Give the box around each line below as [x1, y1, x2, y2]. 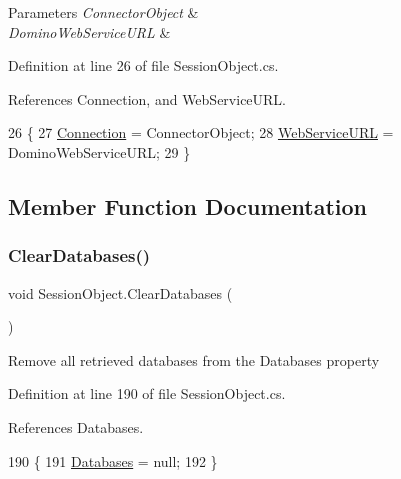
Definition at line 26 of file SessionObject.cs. [8, 55, 279, 76]
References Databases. [8, 416, 144, 437]
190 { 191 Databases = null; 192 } [8, 450, 218, 471]
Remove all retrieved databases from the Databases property [8, 349, 380, 370]
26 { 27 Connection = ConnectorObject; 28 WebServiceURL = [8, 122, 394, 143]
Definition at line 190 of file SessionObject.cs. [8, 383, 286, 404]
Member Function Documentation [8, 190, 368, 221]
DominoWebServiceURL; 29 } [8, 141, 191, 162]
